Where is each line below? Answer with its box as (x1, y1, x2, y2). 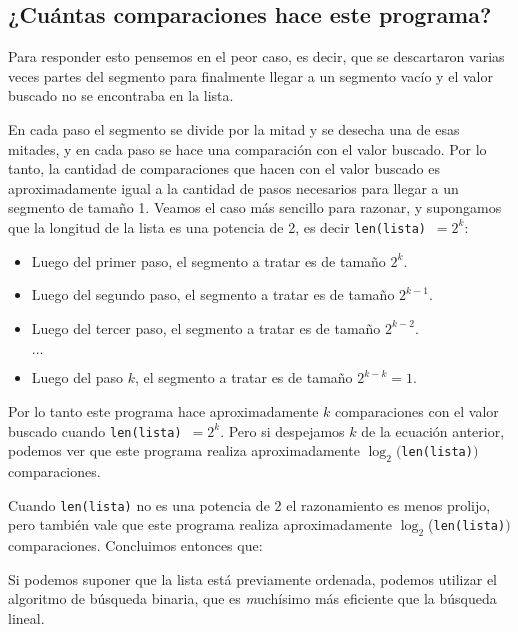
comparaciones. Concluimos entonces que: (8, 535, 263, 556)
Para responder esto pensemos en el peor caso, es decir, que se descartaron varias (8, 46, 505, 67)
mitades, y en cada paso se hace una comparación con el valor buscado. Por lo (8, 138, 487, 159)
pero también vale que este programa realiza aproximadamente (8, 514, 393, 535)
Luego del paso (31, 367, 124, 388)
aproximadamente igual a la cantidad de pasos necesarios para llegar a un (8, 177, 459, 198)
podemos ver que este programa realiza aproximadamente (8, 440, 360, 461)
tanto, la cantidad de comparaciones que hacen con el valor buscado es (8, 158, 440, 179)
